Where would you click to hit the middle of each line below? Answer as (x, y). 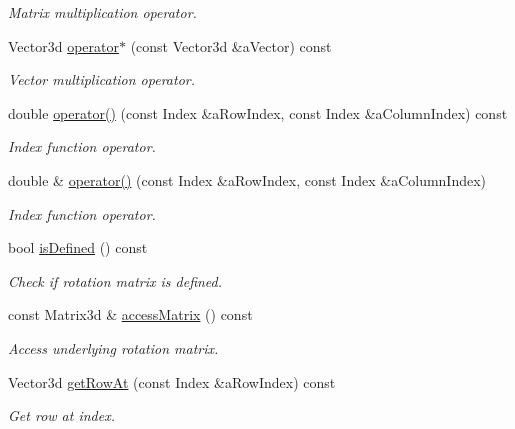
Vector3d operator (63, 45)
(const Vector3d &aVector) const (231, 45)
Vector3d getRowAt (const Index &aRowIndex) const (172, 381)
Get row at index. (61, 415)
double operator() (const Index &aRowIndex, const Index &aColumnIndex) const (258, 112)
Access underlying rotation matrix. (113, 347)
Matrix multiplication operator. (102, 12)
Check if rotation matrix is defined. (115, 280)
